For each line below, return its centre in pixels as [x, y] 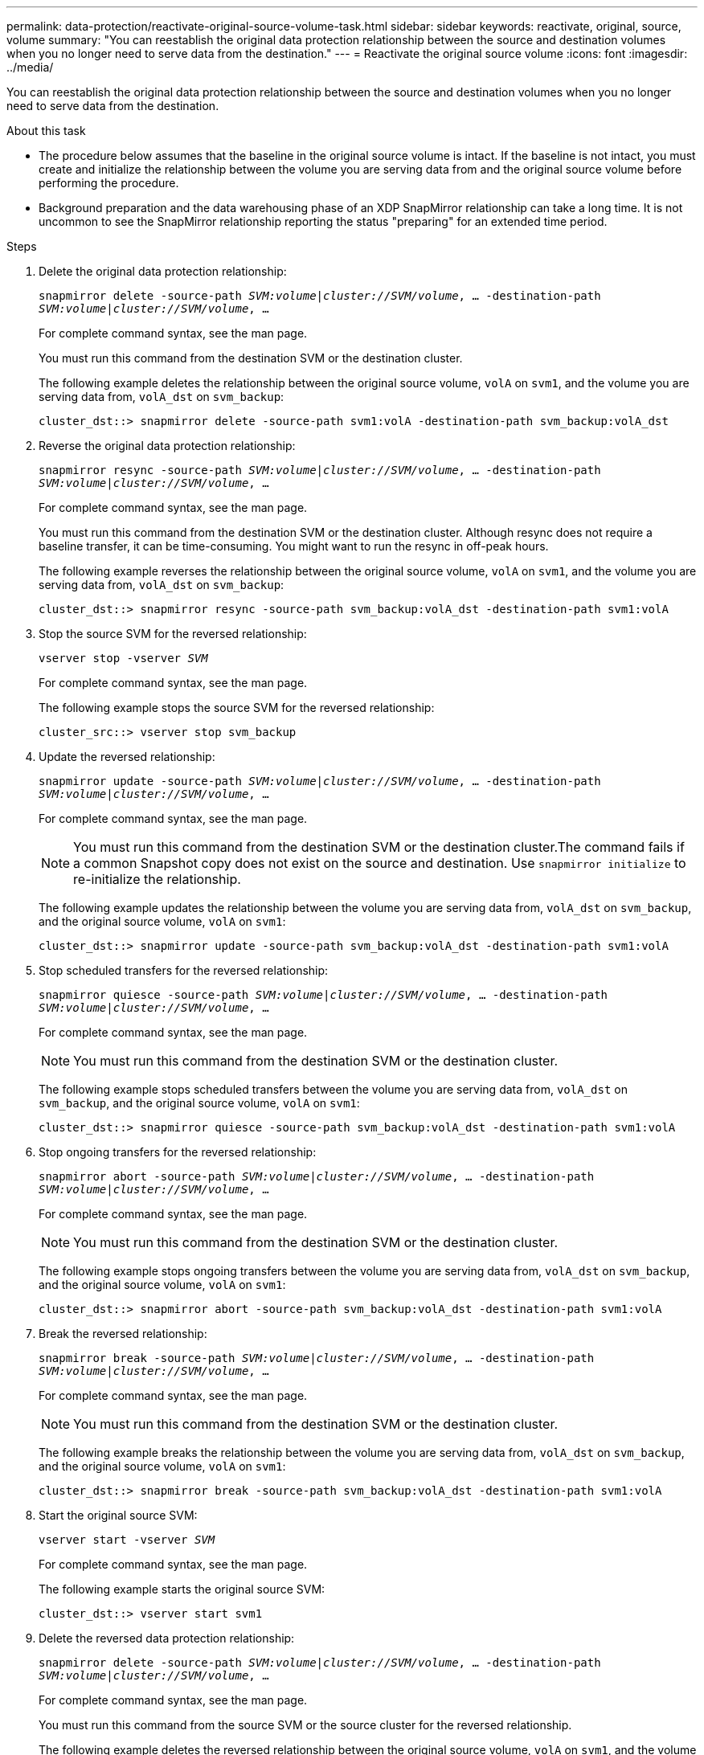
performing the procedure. [109, 183]
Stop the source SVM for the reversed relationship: [173, 634]
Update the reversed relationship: [127, 757]
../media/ [30, 67]
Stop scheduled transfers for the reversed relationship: [184, 970]
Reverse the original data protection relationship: [167, 446]
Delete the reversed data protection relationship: [167, 1638]
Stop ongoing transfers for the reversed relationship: [178, 1152]
